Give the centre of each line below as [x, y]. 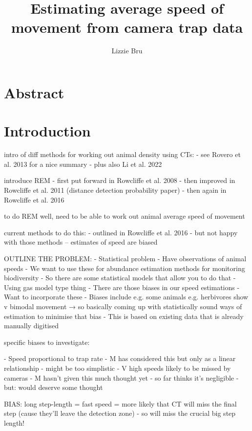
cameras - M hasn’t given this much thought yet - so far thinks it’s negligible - [121, 377]
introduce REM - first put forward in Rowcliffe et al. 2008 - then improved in [120, 180]
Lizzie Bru [127, 51]
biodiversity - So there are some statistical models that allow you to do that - [120, 278]
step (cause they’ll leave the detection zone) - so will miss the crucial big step [120, 413]
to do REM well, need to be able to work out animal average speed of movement [125, 216]
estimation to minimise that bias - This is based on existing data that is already [124, 316]
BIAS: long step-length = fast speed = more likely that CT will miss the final [120, 403]
